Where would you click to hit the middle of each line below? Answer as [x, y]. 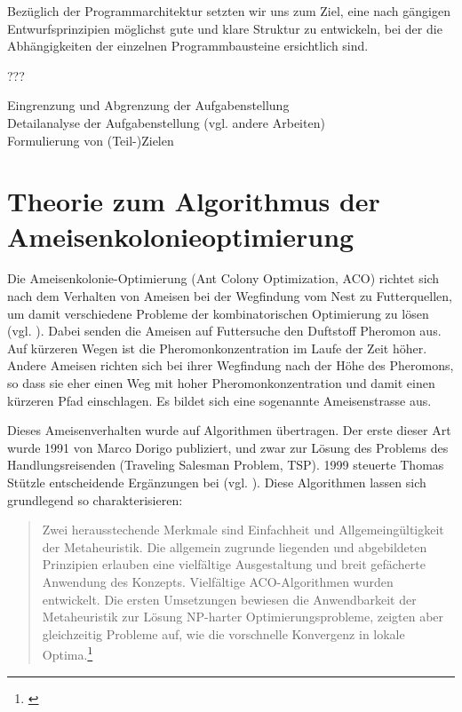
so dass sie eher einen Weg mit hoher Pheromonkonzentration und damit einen [221, 383]
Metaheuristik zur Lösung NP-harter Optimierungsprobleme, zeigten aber [243, 617]
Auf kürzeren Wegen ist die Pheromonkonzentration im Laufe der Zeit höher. [217, 348]
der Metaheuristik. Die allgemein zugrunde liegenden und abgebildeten [235, 546]
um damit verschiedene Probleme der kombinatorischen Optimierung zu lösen [218, 313]
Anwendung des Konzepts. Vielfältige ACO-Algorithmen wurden [218, 581]
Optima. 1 [68, 653]
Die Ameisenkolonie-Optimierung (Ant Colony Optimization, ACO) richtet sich [223, 278]
